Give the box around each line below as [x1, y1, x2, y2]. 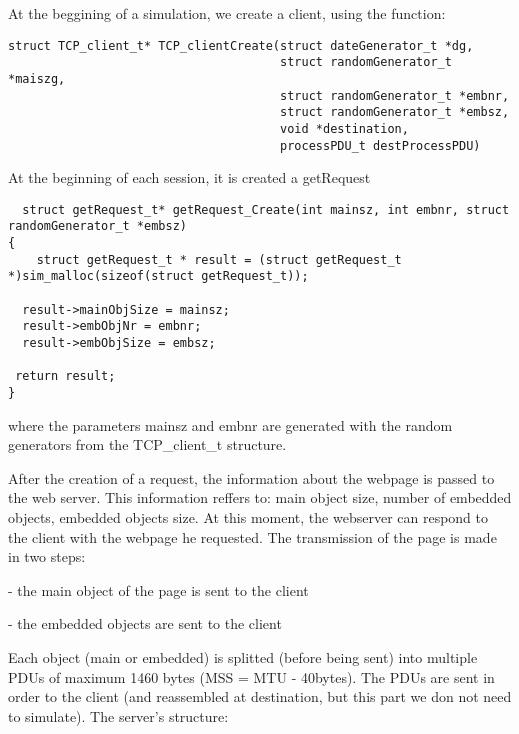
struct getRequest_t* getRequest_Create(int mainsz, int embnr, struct [22, 202, 510, 217]
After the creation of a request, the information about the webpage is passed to [8, 467, 495, 488]
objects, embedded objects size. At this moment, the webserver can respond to [8, 507, 489, 528]
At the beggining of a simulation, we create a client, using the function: [8, 3, 446, 23]
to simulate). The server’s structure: [8, 705, 229, 726]
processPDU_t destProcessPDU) [280, 138, 481, 153]
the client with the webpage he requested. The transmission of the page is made [8, 526, 497, 547]
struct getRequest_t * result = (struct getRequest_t [36, 252, 402, 267]
